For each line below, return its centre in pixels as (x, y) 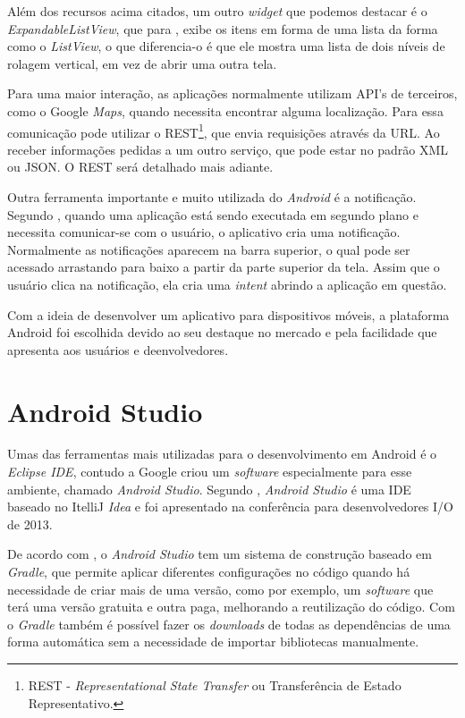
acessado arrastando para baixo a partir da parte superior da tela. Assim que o (224, 267)
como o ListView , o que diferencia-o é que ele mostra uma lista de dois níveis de (226, 46)
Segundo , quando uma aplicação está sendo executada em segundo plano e (213, 214)
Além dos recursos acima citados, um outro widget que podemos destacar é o (217, 11)
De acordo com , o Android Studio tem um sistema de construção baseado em (220, 554)
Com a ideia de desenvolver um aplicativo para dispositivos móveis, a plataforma (228, 314)
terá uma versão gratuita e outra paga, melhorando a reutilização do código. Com (231, 607)
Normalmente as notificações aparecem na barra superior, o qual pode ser (209, 249)
